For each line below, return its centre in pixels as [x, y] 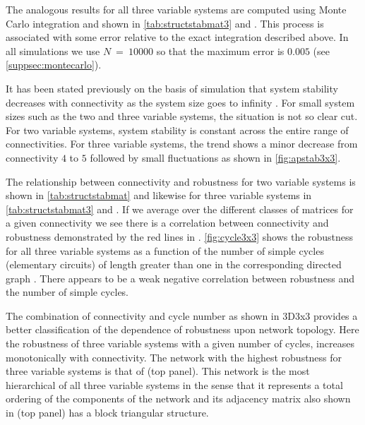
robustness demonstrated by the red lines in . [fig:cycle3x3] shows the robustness [180, 236]
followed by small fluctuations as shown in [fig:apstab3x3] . [215, 157]
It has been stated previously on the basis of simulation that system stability [172, 88]
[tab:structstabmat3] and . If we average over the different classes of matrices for [180, 209]
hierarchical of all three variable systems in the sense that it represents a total [174, 384]
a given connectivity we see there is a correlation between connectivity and [167, 223]
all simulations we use [53, 50]
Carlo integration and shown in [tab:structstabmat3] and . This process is [165, 23]
